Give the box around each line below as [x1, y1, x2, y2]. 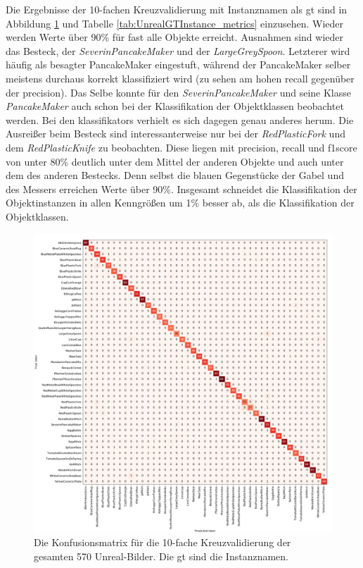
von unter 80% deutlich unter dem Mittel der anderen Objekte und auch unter [6, 154, 344, 168]
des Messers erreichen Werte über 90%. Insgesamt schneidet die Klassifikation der [6, 181, 357, 196]
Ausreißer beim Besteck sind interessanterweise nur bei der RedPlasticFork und [6, 126, 345, 141]
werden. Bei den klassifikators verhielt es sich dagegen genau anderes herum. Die [6, 112, 354, 127]
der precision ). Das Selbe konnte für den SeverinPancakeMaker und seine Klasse [6, 85, 351, 99]
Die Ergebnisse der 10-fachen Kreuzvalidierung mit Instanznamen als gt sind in [6, 2, 348, 16]
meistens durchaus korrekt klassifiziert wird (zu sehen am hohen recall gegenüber [6, 70, 355, 85]
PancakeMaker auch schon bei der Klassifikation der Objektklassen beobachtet [6, 99, 344, 113]
